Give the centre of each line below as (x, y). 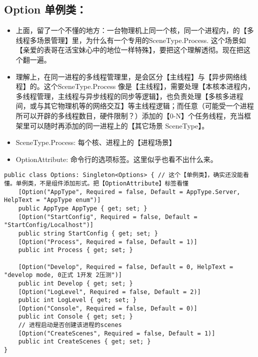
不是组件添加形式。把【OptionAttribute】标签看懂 (114, 183)
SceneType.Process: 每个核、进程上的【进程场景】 (96, 142)
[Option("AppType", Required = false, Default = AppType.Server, (129, 192)
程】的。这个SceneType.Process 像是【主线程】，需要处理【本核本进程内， (135, 86)
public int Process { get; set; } (75, 250)
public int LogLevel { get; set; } (77, 300)
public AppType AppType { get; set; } (83, 208)
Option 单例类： (45, 9)
